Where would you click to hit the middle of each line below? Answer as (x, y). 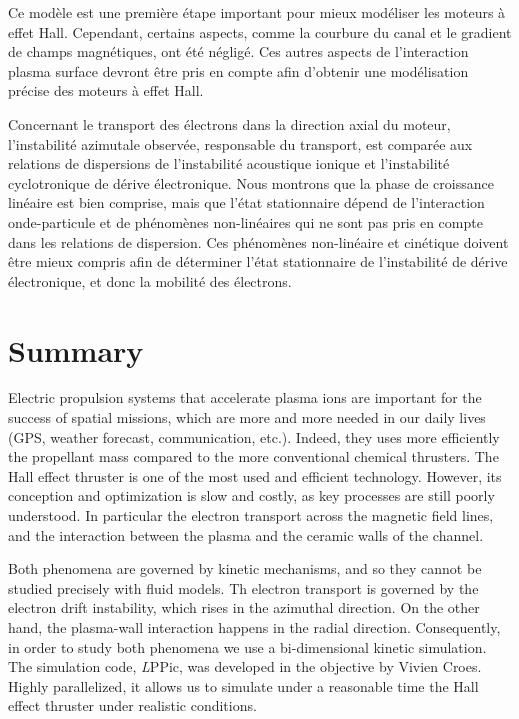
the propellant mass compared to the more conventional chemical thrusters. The (253, 456)
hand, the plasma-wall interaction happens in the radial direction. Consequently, (254, 626)
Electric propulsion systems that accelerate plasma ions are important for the (245, 397)
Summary (76, 349)
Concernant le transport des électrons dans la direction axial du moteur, (229, 123)
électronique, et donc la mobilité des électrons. (150, 280)
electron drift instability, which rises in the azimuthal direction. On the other (244, 607)
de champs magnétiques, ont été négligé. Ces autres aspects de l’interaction (238, 51)
